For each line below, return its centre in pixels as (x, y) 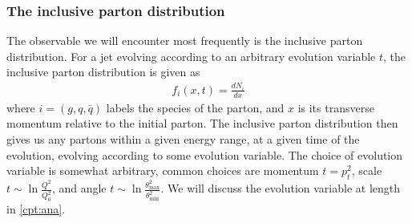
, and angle (79, 188)
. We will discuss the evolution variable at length (281, 188)
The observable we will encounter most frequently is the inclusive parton (185, 41)
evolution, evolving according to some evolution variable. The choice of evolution (205, 154)
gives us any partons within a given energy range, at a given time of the (183, 139)
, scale (367, 170)
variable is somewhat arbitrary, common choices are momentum (163, 170)
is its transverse (336, 107)
